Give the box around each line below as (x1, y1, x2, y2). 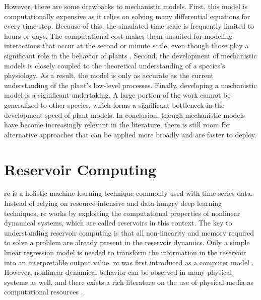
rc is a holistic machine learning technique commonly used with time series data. (4, 188, 253, 198)
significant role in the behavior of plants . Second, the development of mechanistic (4, 50, 257, 60)
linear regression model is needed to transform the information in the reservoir (4, 247, 246, 257)
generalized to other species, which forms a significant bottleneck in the (4, 99, 225, 110)
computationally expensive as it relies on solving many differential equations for (4, 11, 250, 21)
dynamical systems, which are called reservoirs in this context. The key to (4, 217, 232, 228)
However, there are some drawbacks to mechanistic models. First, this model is (4, 1, 248, 11)
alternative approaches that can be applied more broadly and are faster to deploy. (4, 129, 256, 139)
